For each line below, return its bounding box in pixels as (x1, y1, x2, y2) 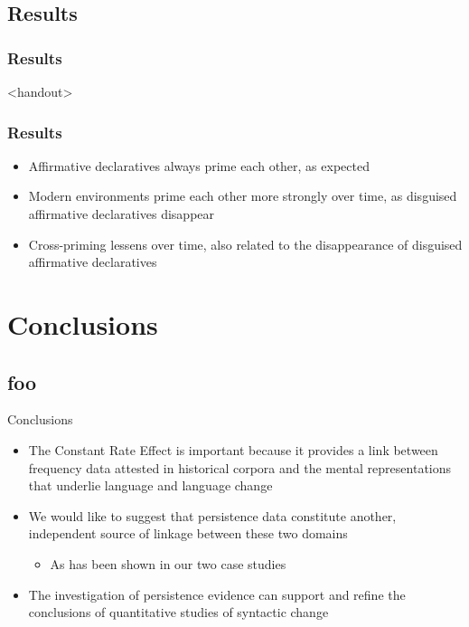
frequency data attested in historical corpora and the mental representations (28, 458, 452, 477)
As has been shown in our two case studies (50, 554, 286, 573)
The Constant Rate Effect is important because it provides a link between (28, 440, 438, 459)
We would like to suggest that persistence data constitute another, (28, 506, 397, 525)
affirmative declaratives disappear (28, 204, 215, 223)
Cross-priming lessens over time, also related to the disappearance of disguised (28, 234, 463, 253)
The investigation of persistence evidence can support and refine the (28, 584, 406, 603)
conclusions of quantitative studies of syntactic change (28, 603, 329, 622)
